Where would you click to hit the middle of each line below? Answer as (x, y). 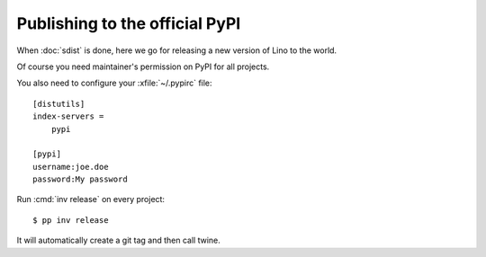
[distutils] (59, 104)
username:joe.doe (71, 167)
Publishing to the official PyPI (129, 23)
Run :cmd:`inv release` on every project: (91, 199)
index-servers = (68, 116)
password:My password (80, 179)
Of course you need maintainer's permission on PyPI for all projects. (143, 66)
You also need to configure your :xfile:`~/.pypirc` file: (114, 83)
